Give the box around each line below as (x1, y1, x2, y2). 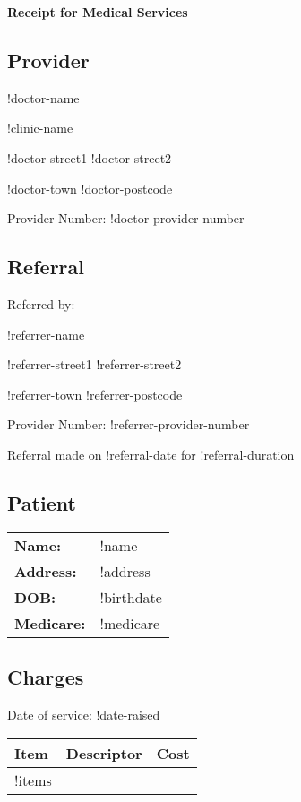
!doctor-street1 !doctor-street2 (7, 148, 172, 167)
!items (14, 769, 52, 790)
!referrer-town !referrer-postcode (7, 384, 183, 403)
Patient (7, 488, 76, 516)
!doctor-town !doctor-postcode (7, 178, 173, 197)
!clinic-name (7, 118, 73, 137)
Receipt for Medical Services (7, 3, 188, 21)
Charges (7, 663, 84, 691)
